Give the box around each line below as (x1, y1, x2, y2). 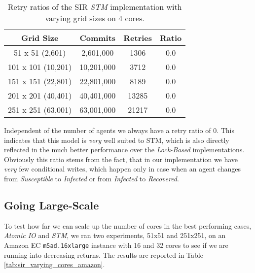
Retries (123, 32, 152, 43)
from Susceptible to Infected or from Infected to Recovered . (4, 173, 179, 183)
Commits (79, 32, 116, 43)
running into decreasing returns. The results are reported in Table (4, 249, 203, 260)
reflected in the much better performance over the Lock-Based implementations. (4, 144, 245, 155)
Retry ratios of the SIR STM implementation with (7, 1, 182, 12)
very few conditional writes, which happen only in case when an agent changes (4, 164, 241, 174)
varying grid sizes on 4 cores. (45, 12, 145, 24)
